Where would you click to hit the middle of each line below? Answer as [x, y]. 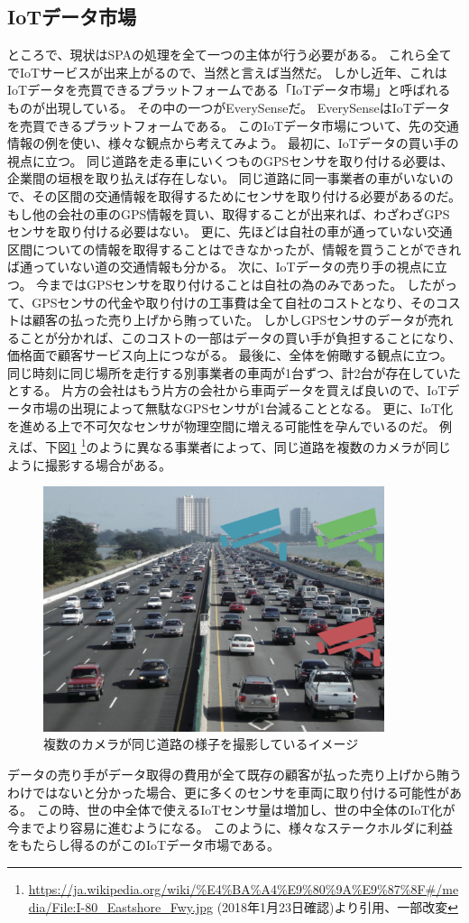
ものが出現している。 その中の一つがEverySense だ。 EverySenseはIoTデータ [229, 107]
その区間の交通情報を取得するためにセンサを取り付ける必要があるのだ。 [247, 195]
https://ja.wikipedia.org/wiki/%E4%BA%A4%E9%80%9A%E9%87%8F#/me [244, 888]
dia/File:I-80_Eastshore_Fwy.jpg [121, 906]
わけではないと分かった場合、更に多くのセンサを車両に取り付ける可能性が [228, 792]
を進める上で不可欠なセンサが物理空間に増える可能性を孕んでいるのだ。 [221, 425]
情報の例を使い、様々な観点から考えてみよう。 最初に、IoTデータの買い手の [233, 143]
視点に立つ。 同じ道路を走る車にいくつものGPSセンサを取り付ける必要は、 [230, 160]
